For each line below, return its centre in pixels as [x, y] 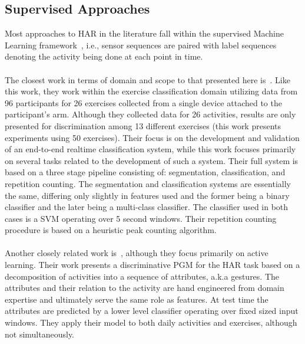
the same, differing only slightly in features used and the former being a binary [147, 195]
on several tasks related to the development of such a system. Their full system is [152, 160]
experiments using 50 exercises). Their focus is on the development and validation [152, 137]
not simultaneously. [40, 334]
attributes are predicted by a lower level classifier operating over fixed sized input [152, 311]
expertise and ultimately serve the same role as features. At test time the [137, 299]
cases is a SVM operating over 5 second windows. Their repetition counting [141, 218]
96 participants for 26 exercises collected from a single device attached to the [143, 102]
